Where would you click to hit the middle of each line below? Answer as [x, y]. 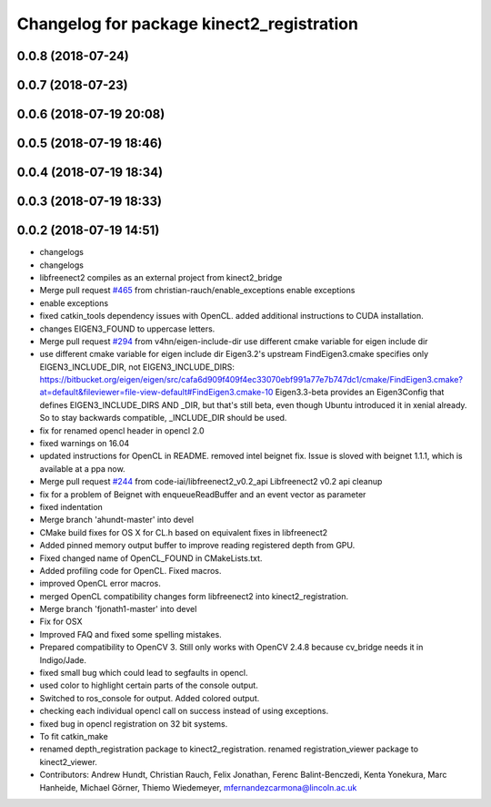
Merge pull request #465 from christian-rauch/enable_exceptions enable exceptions [197, 291]
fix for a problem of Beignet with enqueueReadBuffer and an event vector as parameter [203, 494]
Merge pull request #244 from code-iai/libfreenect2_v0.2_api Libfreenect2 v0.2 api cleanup [211, 482]
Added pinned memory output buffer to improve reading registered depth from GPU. [197, 546]
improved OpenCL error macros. [100, 584]
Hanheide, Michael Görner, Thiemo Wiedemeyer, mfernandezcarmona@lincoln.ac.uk [198, 787]
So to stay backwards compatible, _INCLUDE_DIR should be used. [163, 418]
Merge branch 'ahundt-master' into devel [117, 520]
